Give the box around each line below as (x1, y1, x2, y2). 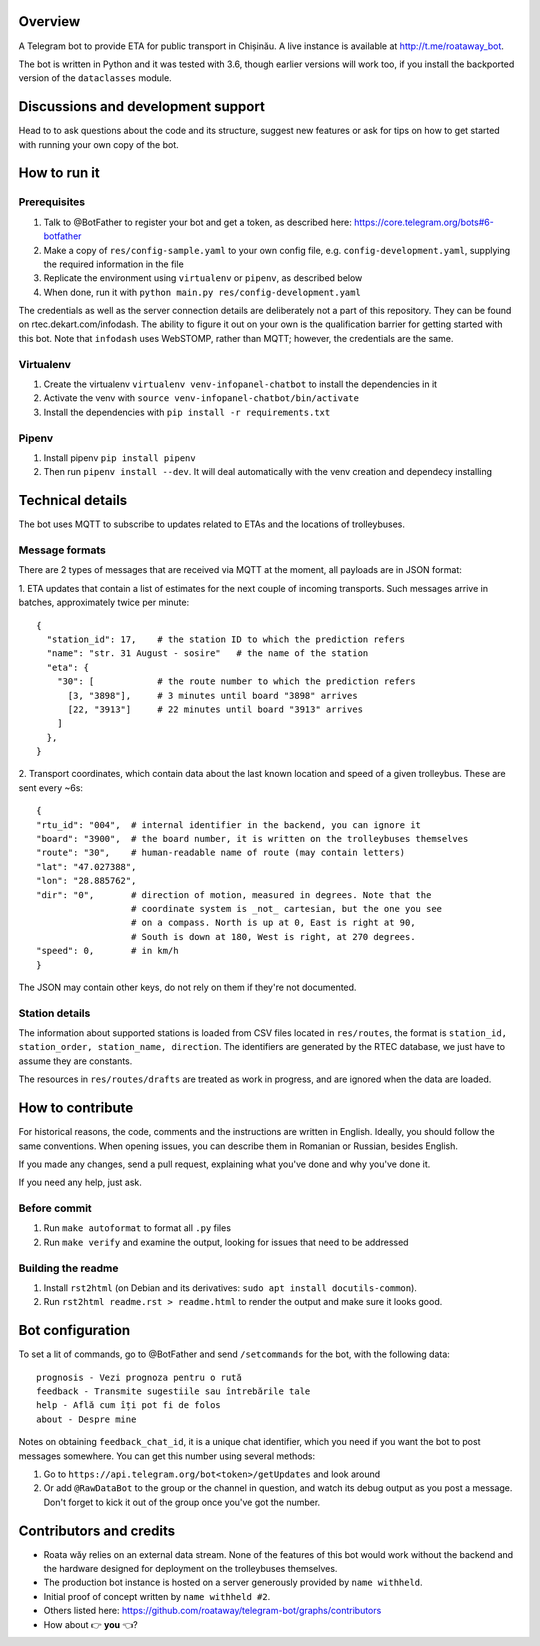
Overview (18, 13, 81, 30)
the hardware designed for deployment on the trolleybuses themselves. (43, 1563, 338, 1575)
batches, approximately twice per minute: (18, 596, 190, 609)
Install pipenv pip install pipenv (43, 451, 196, 464)
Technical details (18, 492, 128, 509)
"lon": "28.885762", (36, 875, 137, 887)
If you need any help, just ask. (18, 1176, 142, 1189)
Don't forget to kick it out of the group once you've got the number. (43, 1496, 321, 1508)
